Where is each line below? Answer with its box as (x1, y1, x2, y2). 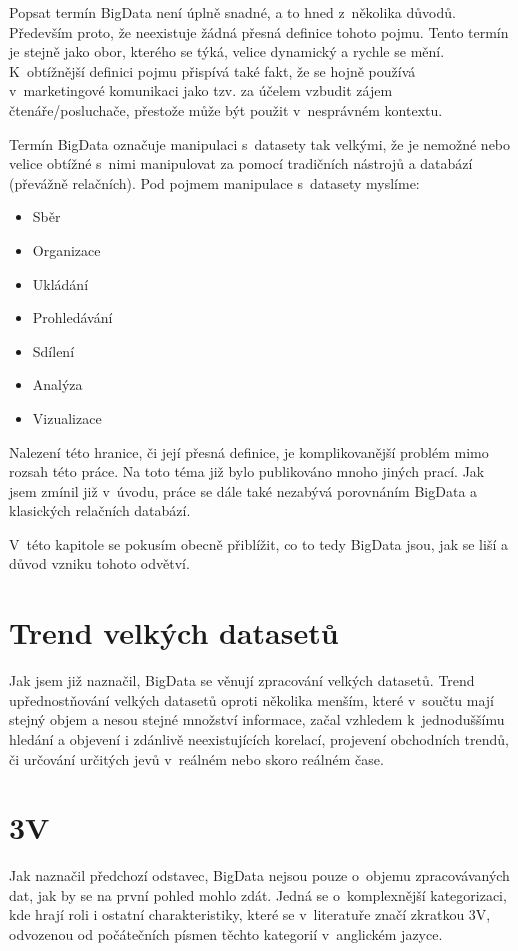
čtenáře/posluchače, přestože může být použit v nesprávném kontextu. (9, 99, 443, 120)
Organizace (32, 239, 101, 260)
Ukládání (32, 273, 89, 294)
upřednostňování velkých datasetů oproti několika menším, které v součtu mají (9, 689, 494, 710)
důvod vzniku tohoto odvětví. (9, 553, 190, 574)
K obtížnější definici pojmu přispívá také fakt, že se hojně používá (9, 60, 416, 81)
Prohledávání (32, 307, 113, 328)
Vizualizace (32, 407, 102, 428)
